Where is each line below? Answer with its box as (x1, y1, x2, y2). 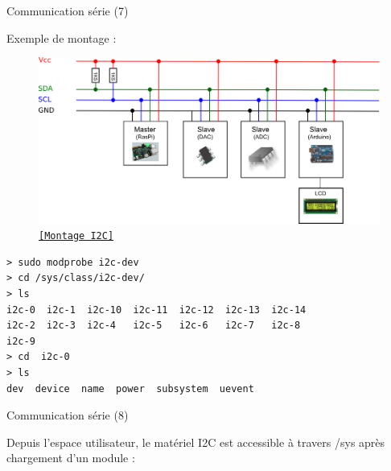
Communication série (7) (6, 2, 129, 19)
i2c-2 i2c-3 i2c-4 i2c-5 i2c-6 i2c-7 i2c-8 (6, 320, 301, 332)
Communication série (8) (6, 407, 129, 423)
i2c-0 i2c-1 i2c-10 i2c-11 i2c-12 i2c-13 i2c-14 (6, 304, 307, 316)
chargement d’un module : (6, 449, 135, 466)
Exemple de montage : (6, 29, 117, 46)
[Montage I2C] (39, 230, 114, 242)
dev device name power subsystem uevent (6, 382, 254, 395)
